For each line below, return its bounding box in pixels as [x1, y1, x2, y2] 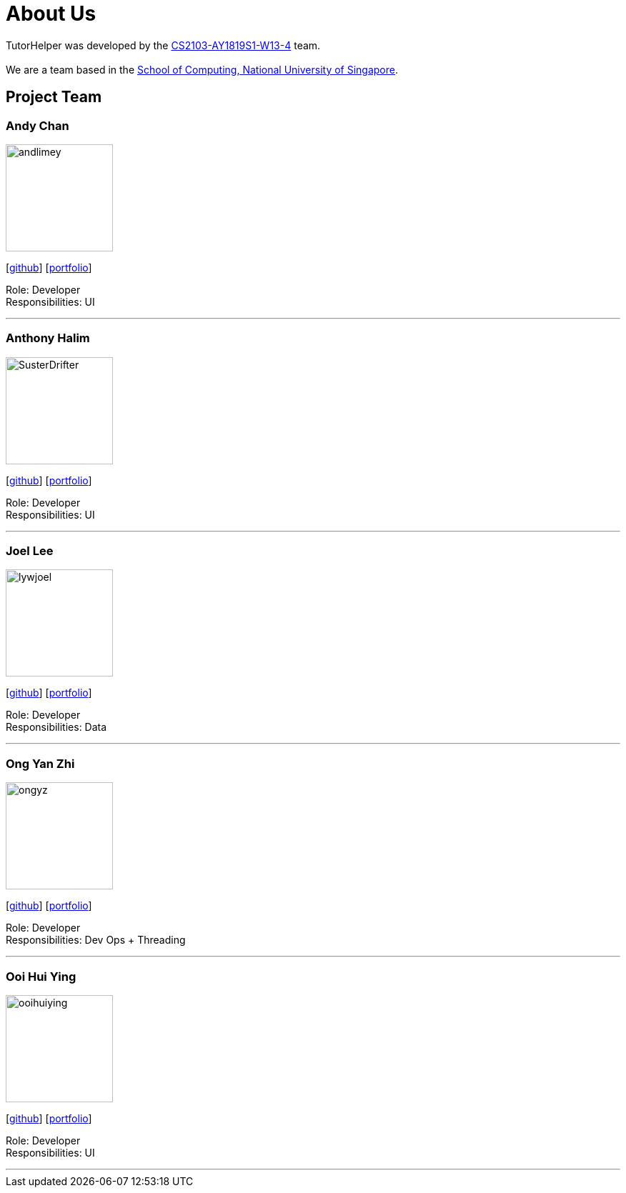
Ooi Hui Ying [6, 969, 76, 984]
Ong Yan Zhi [6, 756, 75, 771]
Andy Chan [6, 118, 69, 133]
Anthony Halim [6, 331, 90, 346]
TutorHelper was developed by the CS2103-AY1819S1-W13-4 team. [6, 39, 321, 51]
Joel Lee [6, 544, 54, 559]
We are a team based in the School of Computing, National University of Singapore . [6, 63, 399, 76]
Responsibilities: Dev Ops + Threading [6, 934, 186, 947]
